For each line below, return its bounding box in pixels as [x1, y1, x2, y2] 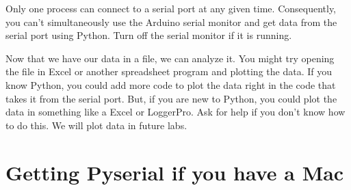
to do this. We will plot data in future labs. [5, 118, 187, 132]
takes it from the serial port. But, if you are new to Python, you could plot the [5, 91, 337, 105]
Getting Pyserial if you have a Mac [5, 158, 344, 186]
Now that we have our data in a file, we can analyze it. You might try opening [5, 51, 335, 65]
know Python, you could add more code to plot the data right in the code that [5, 77, 336, 92]
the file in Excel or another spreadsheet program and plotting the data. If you [5, 64, 332, 79]
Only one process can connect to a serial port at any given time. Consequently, [5, 1, 337, 15]
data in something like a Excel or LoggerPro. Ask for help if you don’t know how [5, 105, 346, 119]
